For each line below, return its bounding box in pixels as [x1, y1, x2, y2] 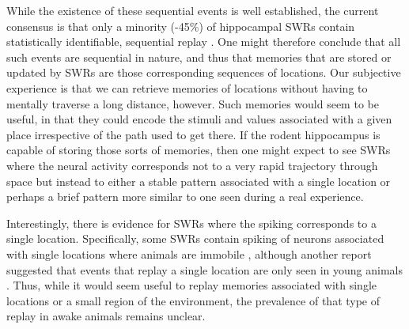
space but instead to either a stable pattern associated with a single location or [6, 172, 391, 189]
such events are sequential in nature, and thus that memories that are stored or [6, 48, 392, 65]
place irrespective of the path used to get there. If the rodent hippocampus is [6, 126, 381, 142]
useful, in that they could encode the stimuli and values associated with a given [6, 111, 392, 127]
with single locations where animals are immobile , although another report [6, 245, 372, 262]
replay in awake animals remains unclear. [6, 308, 206, 324]
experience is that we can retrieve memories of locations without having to [6, 79, 368, 96]
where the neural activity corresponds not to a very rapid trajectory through [6, 157, 378, 173]
